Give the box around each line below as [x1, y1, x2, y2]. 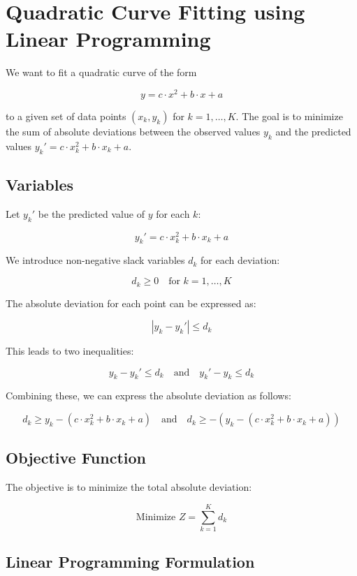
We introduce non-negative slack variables [6, 253, 185, 267]
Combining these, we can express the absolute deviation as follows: [6, 388, 291, 403]
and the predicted [275, 124, 351, 138]
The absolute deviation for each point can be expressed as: [6, 295, 256, 310]
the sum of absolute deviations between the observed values [6, 124, 261, 138]
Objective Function [6, 447, 147, 468]
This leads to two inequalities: [6, 344, 134, 358]
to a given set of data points [6, 108, 126, 123]
